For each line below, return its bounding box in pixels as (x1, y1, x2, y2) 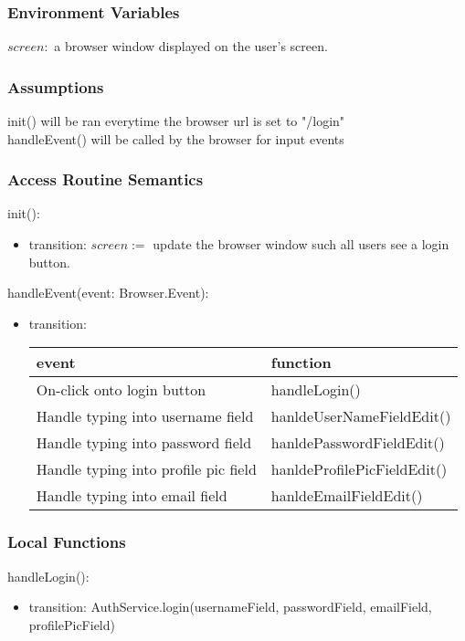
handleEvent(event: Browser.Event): (7, 283, 209, 302)
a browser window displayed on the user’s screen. (54, 37, 328, 56)
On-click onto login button (36, 379, 206, 401)
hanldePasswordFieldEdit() (270, 432, 445, 454)
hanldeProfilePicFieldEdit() (270, 458, 448, 480)
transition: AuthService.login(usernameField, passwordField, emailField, (28, 597, 432, 616)
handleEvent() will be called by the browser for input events (7, 129, 344, 148)
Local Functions (7, 531, 126, 553)
